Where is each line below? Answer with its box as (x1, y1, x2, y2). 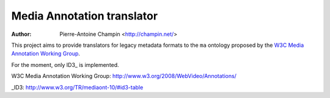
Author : (11, 30, 32, 38)
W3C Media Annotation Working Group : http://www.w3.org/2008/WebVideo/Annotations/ (11, 72, 237, 80)
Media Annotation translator (11, 9, 158, 23)
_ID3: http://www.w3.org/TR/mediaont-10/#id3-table (11, 83, 144, 91)
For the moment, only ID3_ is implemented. (11, 61, 119, 68)
